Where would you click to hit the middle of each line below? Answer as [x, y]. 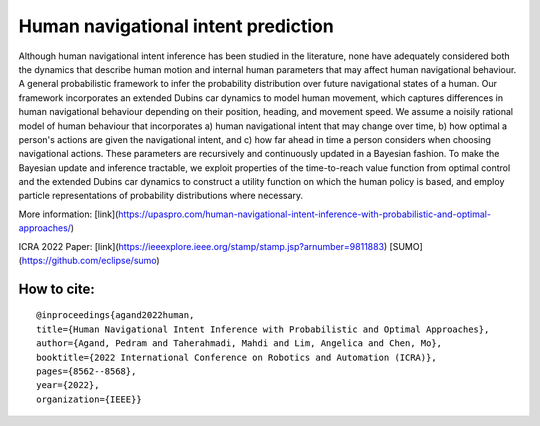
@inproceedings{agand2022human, [115, 315]
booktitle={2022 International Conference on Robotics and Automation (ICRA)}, [236, 357]
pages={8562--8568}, [86, 371]
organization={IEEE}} [89, 399]
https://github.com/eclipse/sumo [89, 261]
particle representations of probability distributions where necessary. [161, 196]
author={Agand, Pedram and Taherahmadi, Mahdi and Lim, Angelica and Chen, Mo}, [239, 343]
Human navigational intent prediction [176, 26]
